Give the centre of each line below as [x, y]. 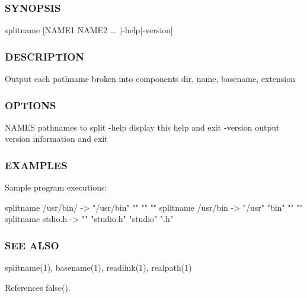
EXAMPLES [36, 165]
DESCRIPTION [45, 56]
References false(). [38, 287]
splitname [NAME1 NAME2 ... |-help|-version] [89, 30]
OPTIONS [31, 105]
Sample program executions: [56, 187]
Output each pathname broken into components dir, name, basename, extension [150, 79]
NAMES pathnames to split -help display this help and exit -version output [142, 127]
